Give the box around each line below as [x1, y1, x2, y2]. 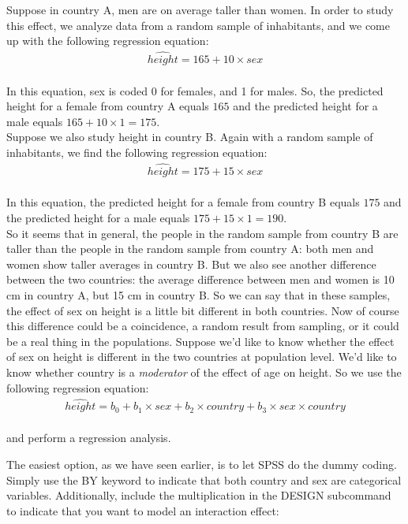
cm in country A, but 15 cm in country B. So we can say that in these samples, [6, 287, 391, 303]
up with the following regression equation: [6, 32, 209, 49]
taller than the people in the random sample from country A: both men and [6, 240, 374, 257]
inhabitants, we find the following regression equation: [6, 144, 268, 160]
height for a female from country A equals [6, 98, 209, 114]
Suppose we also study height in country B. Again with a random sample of [6, 128, 373, 145]
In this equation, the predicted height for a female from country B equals [6, 194, 360, 210]
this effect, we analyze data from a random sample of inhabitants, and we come [6, 17, 390, 33]
